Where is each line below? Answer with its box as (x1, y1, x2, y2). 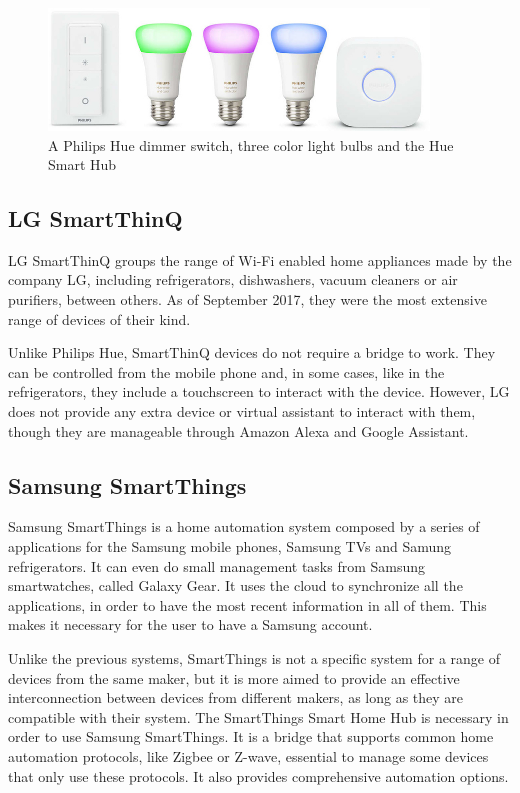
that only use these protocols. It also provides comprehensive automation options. (8, 765, 509, 786)
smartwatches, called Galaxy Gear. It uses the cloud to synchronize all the (8, 575, 463, 596)
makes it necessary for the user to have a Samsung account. (8, 614, 373, 635)
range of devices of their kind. (8, 308, 191, 329)
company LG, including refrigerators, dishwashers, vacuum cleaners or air (8, 269, 458, 290)
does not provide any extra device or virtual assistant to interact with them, (8, 401, 476, 422)
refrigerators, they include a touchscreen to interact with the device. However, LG (8, 381, 510, 402)
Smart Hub (48, 154, 117, 175)
